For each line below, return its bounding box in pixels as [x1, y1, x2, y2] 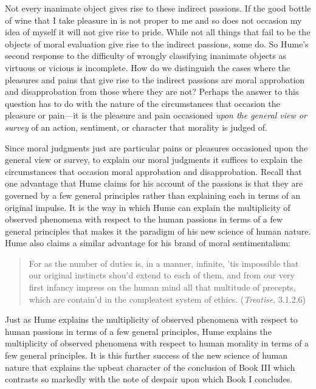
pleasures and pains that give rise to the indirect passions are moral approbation [5, 73, 305, 86]
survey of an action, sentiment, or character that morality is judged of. [5, 120, 267, 133]
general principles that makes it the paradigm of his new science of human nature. [5, 224, 311, 237]
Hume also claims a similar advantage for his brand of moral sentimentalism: [5, 236, 290, 249]
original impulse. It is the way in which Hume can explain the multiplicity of [5, 201, 290, 213]
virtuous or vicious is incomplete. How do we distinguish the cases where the [5, 61, 290, 74]
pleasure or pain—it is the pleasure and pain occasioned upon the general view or [5, 109, 307, 122]
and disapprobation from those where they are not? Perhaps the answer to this [5, 85, 299, 98]
